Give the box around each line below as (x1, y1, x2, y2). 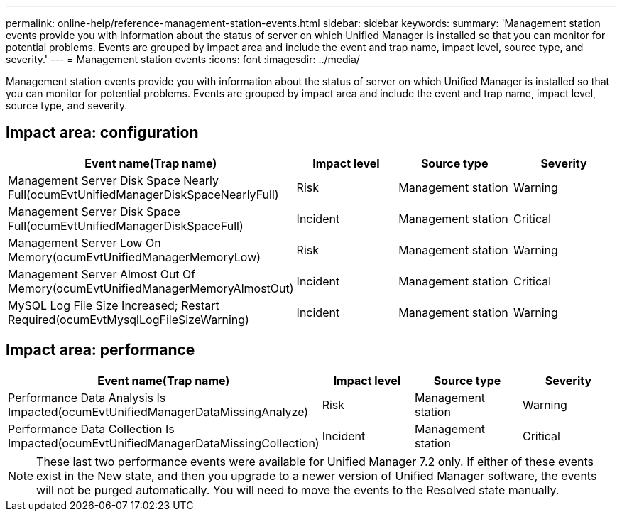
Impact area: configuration (6, 124, 199, 142)
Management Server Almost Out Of (8, 266, 196, 281)
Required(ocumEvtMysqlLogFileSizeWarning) (8, 312, 249, 327)
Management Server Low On (8, 235, 161, 250)
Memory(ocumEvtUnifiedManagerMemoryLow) (8, 249, 261, 264)
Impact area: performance (6, 341, 195, 359)
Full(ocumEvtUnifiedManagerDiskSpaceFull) (8, 218, 244, 233)
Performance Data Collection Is (8, 421, 175, 436)
